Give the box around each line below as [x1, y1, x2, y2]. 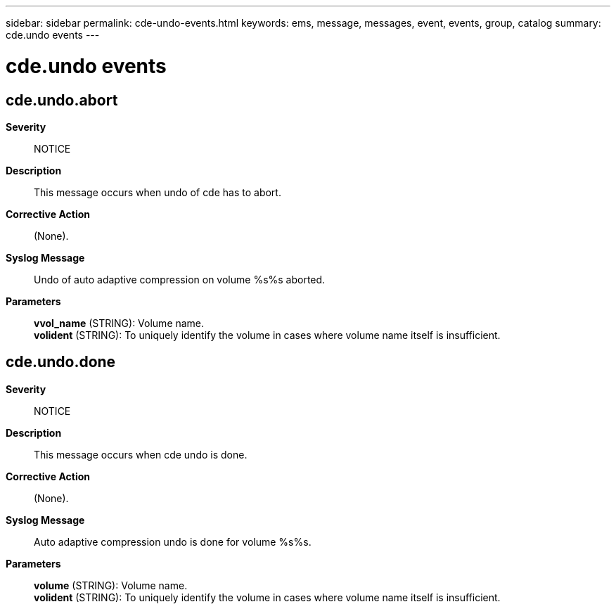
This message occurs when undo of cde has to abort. [34, 186, 281, 198]
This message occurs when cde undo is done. [34, 448, 248, 461]
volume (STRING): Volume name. [34, 579, 188, 591]
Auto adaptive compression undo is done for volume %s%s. [34, 535, 312, 548]
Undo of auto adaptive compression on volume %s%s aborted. [34, 273, 326, 286]
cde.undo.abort [6, 91, 118, 109]
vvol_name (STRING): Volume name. [34, 316, 205, 329]
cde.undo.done [6, 353, 116, 371]
